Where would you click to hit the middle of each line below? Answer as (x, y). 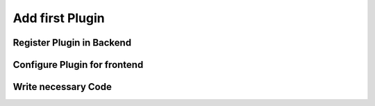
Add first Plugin (59, 18)
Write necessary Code (62, 87)
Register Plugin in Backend (72, 43)
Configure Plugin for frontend (78, 65)
